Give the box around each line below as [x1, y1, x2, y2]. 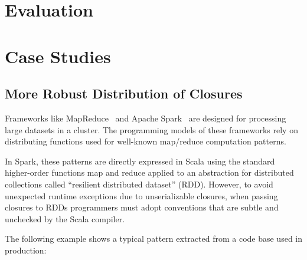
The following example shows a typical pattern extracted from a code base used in [5, 232, 302, 245]
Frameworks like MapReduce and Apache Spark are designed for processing [5, 111, 286, 124]
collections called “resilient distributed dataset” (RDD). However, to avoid [5, 177, 273, 190]
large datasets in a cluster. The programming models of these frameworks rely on [5, 123, 298, 136]
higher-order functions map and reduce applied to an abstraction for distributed [5, 166, 294, 179]
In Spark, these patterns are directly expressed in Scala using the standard [5, 154, 275, 167]
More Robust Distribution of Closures [5, 84, 243, 103]
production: [5, 243, 47, 256]
